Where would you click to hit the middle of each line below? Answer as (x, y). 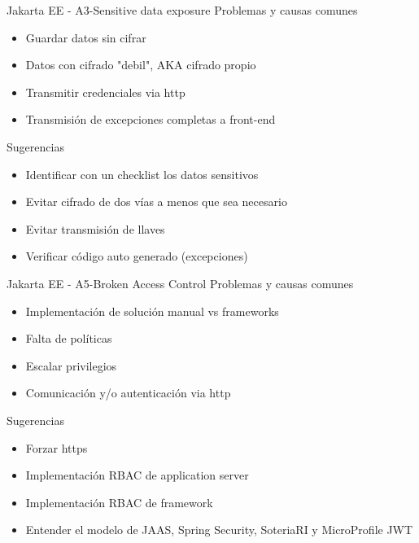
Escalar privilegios (71, 365)
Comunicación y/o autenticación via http (128, 393)
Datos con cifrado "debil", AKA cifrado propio (141, 65)
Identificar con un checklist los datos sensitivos (142, 174)
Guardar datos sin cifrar (86, 37)
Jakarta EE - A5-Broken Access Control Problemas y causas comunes (180, 283)
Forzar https (57, 447)
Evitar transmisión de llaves (95, 228)
